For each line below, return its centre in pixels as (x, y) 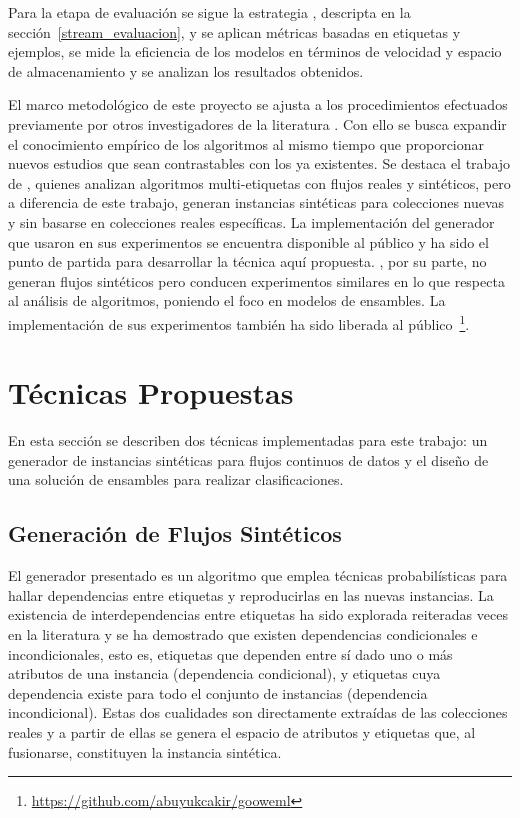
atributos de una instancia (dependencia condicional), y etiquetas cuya (224, 673)
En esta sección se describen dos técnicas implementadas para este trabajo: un (248, 440)
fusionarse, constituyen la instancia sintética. (145, 751)
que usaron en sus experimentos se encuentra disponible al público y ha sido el (248, 241)
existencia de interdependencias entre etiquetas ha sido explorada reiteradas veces (258, 614)
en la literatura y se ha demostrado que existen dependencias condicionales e (243, 634)
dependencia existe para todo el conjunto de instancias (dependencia (218, 692)
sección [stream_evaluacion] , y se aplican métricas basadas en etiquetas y (234, 31)
